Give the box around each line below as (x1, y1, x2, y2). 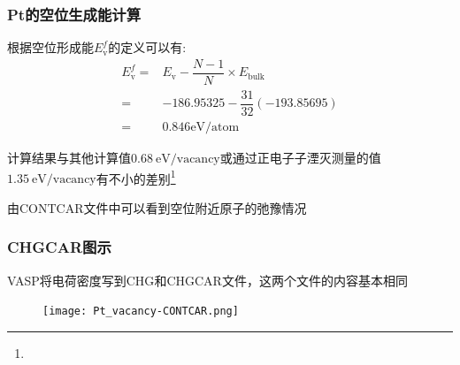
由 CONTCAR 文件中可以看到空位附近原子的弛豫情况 (7, 198, 307, 217)
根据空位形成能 (7, 38, 94, 57)
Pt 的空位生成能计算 (7, 3, 142, 25)
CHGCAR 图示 (7, 236, 111, 258)
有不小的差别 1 (96, 166, 176, 187)
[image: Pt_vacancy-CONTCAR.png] (42, 305, 239, 318)
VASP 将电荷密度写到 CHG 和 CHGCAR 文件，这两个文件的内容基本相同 (7, 270, 408, 289)
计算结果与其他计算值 (7, 148, 131, 167)
